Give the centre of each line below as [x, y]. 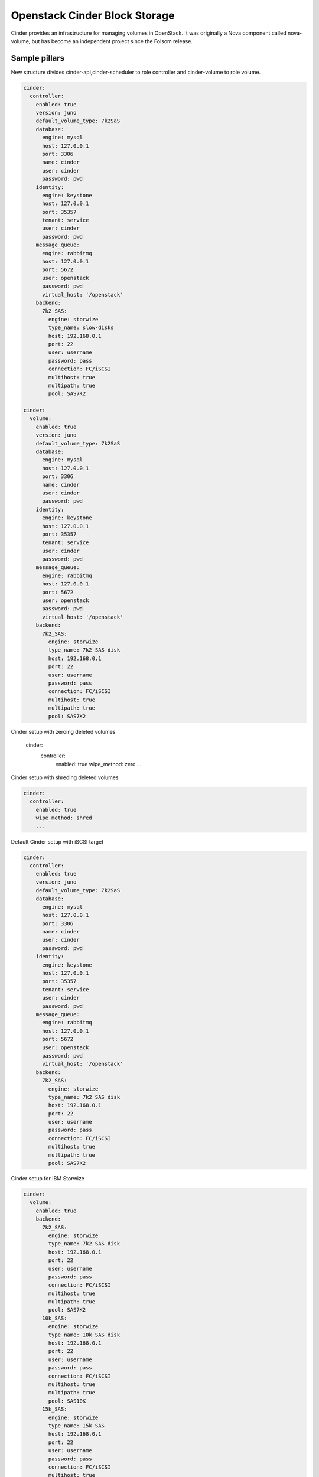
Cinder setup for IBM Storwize [48, 1179]
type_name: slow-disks [81, 328]
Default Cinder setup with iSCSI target [57, 841]
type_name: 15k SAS [76, 1426]
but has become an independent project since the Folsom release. [112, 41]
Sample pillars [38, 58]
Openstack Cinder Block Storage [93, 15]
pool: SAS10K [67, 1401]
